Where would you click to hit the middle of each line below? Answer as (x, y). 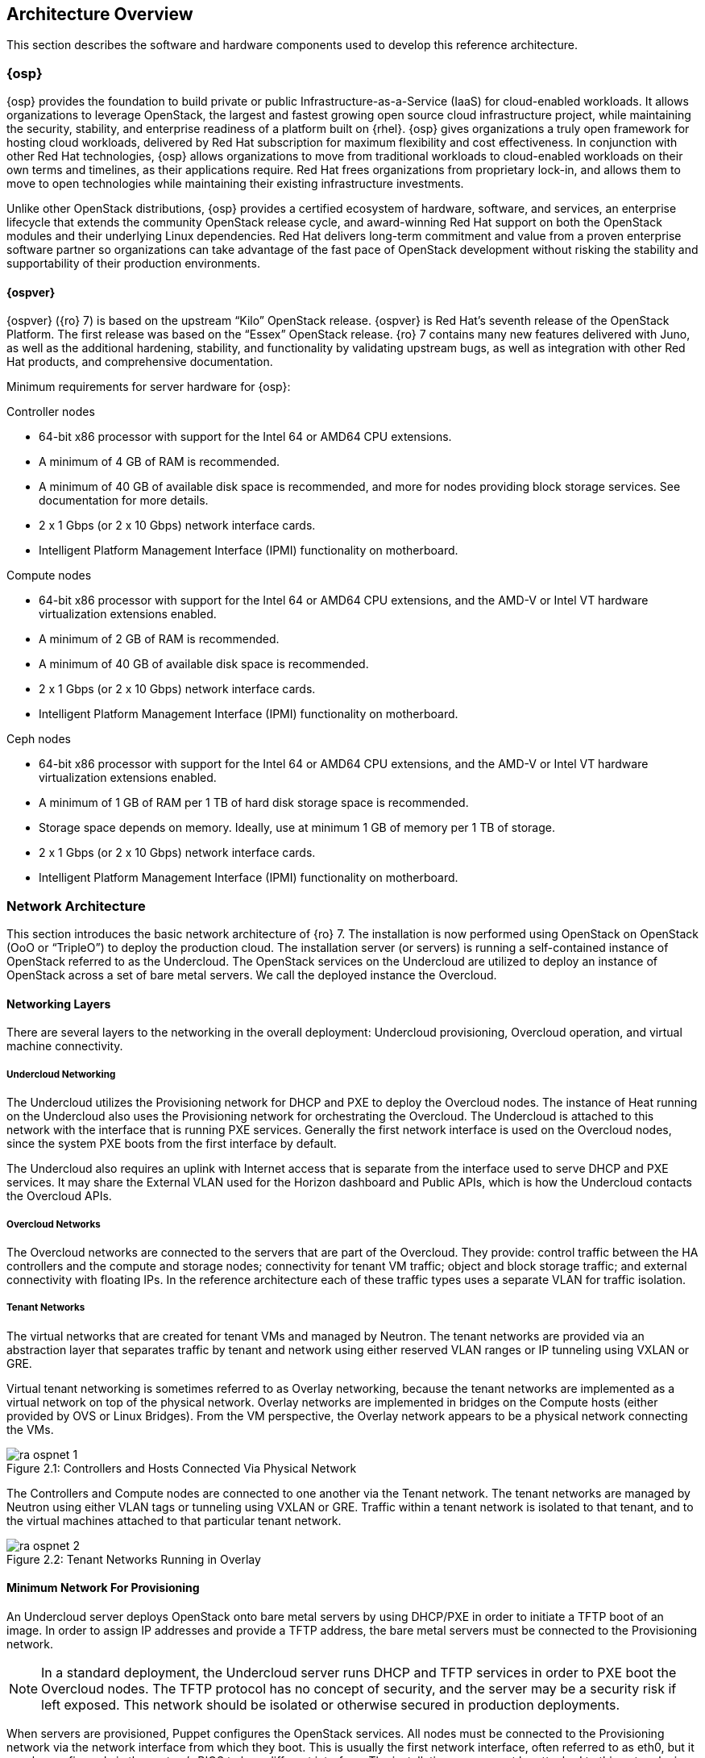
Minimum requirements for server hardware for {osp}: (149, 387)
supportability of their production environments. (133, 264)
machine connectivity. (65, 1046)
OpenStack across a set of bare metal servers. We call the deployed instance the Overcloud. (252, 975)
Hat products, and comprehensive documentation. (140, 362)
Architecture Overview (100, 14)
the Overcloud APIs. (59, 1196)
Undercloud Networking (61, 1074)
